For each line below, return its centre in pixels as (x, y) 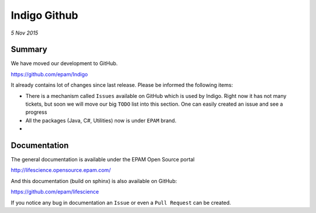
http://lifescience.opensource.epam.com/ (61, 170)
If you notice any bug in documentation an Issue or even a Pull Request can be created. (121, 202)
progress (36, 112)
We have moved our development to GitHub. (64, 63)
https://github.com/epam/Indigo (49, 74)
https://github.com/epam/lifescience (55, 192)
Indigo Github (44, 15)
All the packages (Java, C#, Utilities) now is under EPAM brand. (101, 120)
